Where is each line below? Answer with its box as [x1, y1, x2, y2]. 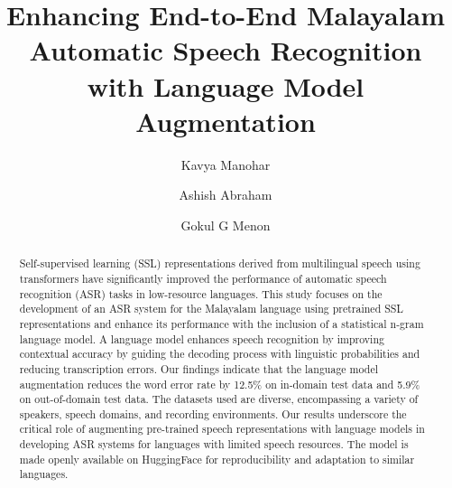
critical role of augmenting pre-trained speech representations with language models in [19, 421, 425, 436]
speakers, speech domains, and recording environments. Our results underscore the [19, 406, 407, 421]
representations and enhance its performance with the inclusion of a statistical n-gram [19, 315, 424, 331]
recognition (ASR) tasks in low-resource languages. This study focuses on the [19, 286, 383, 301]
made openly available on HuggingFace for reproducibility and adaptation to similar [19, 451, 415, 466]
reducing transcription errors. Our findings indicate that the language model [19, 361, 378, 376]
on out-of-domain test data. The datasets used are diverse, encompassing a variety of [19, 391, 419, 407]
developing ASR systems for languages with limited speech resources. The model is [19, 436, 409, 452]
